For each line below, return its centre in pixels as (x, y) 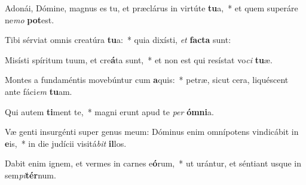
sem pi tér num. (30, 175)
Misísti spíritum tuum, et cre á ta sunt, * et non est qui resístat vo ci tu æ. (139, 59)
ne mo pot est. (30, 19)
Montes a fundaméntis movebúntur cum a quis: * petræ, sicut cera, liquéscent (147, 80)
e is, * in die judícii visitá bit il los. (66, 143)
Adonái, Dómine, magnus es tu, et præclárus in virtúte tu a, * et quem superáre (152, 8)
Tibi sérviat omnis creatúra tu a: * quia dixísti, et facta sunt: (118, 40)
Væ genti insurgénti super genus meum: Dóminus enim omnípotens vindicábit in (152, 132)
